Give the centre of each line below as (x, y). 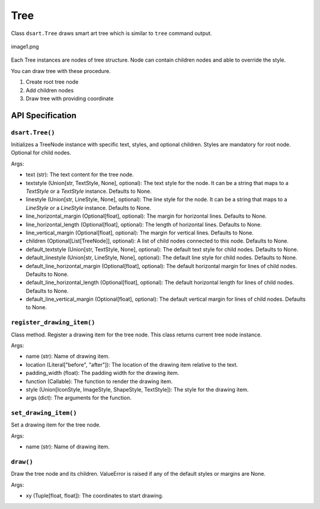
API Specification (44, 115)
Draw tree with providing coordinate (70, 98)
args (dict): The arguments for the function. (79, 398)
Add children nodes (50, 90)
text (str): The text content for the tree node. (80, 174)
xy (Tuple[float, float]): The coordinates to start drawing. (95, 496)
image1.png (25, 46)
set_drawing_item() (44, 413)
